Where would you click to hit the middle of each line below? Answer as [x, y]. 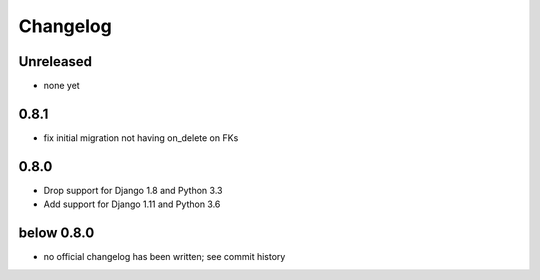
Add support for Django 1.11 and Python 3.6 [132, 204]
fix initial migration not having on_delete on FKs [141, 137]
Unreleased [55, 61]
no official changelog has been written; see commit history [164, 257]
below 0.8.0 [56, 233]
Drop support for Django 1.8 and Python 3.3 [133, 190]
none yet [61, 86]
